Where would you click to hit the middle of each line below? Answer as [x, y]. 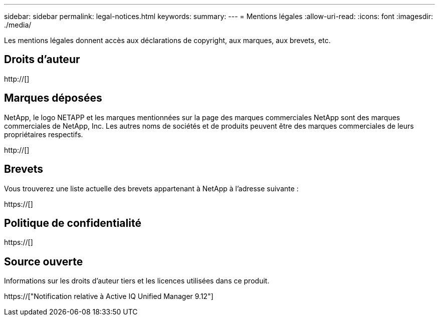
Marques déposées [53, 98]
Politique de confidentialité [73, 223]
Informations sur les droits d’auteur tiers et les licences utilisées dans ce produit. [137, 281]
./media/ [18, 25]
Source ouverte [44, 261]
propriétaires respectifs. [44, 134]
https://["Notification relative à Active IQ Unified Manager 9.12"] [109, 296]
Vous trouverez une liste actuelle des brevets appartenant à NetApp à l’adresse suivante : [151, 188]
